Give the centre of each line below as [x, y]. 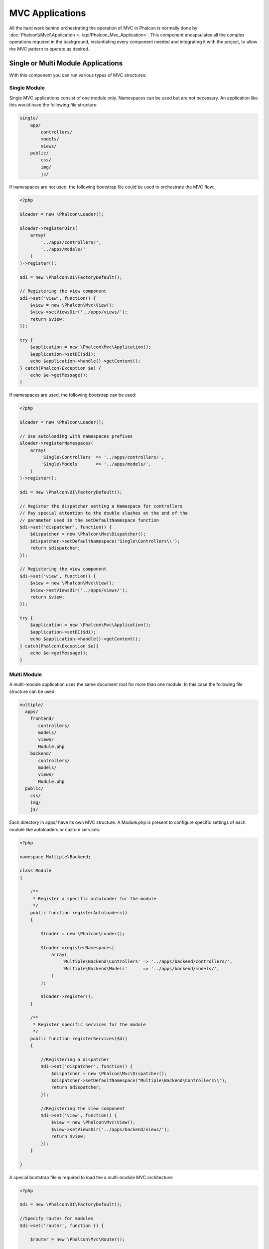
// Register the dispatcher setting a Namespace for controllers [101, 506]
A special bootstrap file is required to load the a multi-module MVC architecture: [91, 1177]
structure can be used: [32, 691]
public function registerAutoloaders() [79, 913]
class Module [36, 871]
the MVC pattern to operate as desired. [49, 49]
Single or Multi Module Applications [66, 63]
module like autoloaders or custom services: [55, 829]
